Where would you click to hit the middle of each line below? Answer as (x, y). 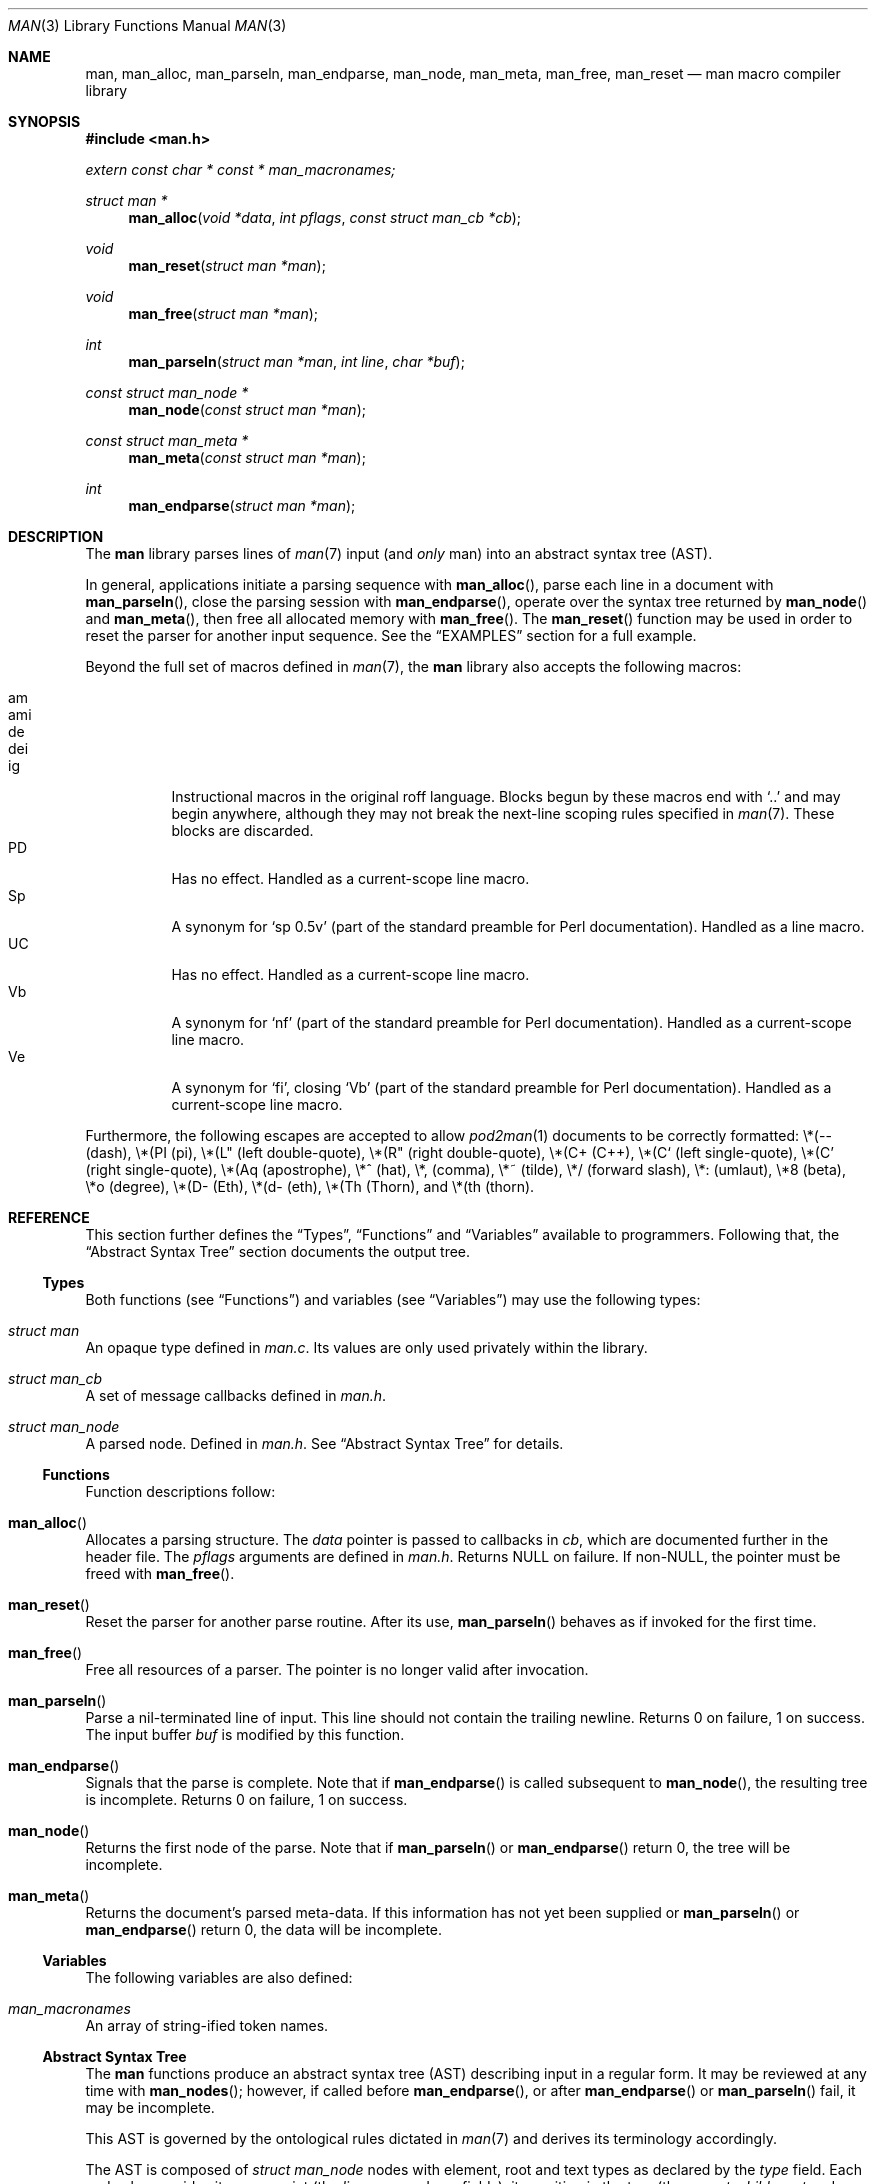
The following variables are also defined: (219, 1977)
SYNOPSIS (44, 121)
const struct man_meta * (167, 440)
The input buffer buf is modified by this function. (245, 1734)
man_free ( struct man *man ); (223, 313)
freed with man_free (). (160, 1573)
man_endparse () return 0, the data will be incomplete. (264, 1929)
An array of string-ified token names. (207, 2025)
